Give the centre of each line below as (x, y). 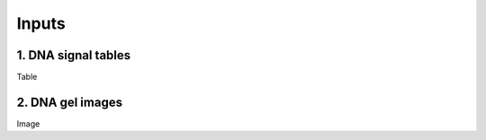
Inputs (41, 23)
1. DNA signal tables (74, 55)
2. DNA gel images (70, 102)
